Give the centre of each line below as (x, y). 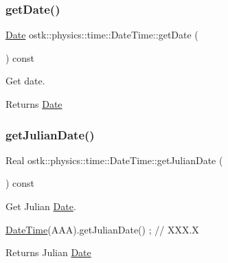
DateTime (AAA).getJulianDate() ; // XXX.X (102, 229)
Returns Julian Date (48, 252)
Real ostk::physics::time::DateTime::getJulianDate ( (114, 160)
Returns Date (34, 104)
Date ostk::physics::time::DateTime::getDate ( (102, 35)
